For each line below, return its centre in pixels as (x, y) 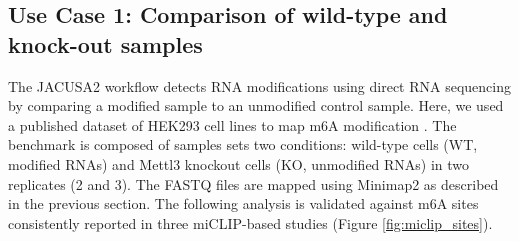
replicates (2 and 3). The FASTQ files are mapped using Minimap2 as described (253, 183)
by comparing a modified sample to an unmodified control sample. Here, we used (256, 105)
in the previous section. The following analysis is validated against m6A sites (243, 203)
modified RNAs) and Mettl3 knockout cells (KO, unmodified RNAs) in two (239, 163)
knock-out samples (105, 43)
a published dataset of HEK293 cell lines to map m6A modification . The (232, 124)
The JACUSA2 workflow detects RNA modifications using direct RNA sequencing (259, 85)
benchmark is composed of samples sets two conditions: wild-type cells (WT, (243, 144)
